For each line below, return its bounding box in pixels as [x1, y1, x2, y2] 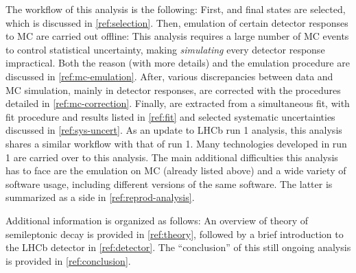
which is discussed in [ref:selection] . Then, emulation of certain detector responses [5, 15, 348, 29]
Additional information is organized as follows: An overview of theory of [5, 213, 309, 227]
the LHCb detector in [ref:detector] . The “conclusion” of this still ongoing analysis [5, 240, 351, 254]
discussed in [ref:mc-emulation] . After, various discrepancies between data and [5, 69, 333, 83]
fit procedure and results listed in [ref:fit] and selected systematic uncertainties [5, 109, 335, 123]
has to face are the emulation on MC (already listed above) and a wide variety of [5, 163, 346, 178]
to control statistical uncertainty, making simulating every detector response [5, 42, 325, 56]
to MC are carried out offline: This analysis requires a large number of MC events [5, 29, 349, 43]
